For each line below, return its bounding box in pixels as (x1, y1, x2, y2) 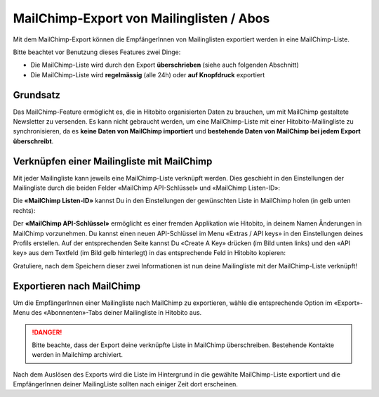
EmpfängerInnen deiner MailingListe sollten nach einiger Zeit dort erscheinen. (13, 380, 239, 389)
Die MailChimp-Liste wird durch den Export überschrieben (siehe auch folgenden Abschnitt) (30, 60, 299, 70)
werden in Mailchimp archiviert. (32, 351, 123, 359)
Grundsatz (13, 89, 61, 101)
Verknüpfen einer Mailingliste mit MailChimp (13, 155, 213, 167)
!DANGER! (32, 327, 62, 337)
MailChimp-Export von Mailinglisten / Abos (13, 11, 270, 26)
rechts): (13, 206, 36, 214)
